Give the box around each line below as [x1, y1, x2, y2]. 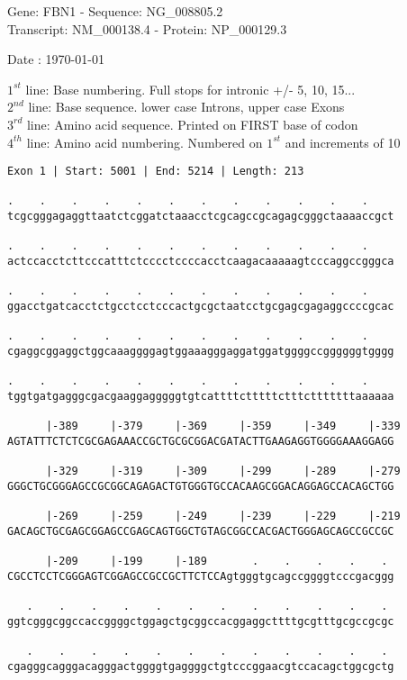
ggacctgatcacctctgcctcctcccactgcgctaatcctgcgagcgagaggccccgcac [7, 300, 394, 313]
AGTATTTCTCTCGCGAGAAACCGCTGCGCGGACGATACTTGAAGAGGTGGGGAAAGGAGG [7, 434, 394, 448]
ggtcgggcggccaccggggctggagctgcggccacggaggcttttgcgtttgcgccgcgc [7, 614, 394, 628]
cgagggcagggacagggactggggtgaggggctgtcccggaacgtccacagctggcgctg [7, 659, 394, 673]
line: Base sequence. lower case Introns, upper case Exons [28, 97, 345, 116]
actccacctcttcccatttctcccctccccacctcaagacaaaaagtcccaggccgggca [7, 255, 394, 268]
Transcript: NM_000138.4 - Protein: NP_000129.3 [7, 19, 287, 38]
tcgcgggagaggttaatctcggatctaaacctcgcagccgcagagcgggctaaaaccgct [7, 210, 394, 223]
